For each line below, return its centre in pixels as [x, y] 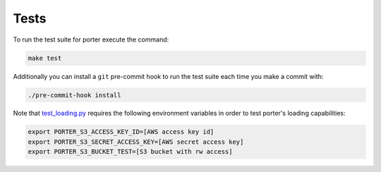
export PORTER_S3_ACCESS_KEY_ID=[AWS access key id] [121, 132]
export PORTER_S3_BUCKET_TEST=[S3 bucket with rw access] [130, 152]
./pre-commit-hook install [74, 95]
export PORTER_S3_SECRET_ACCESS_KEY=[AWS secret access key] [136, 142]
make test [45, 58]
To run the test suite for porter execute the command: [91, 39]
